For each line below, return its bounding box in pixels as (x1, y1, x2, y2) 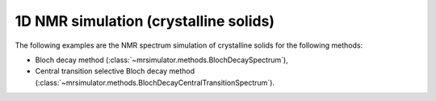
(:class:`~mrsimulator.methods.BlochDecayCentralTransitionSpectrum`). (35, 78, 275, 87)
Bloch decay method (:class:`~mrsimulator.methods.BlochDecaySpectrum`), (35, 55, 288, 65)
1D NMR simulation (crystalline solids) (15, 12, 275, 30)
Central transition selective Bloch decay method (35, 66, 195, 76)
